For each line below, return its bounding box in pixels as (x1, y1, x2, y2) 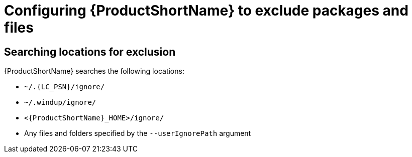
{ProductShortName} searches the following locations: (4, 67, 184, 76)
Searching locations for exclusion (4, 45, 176, 58)
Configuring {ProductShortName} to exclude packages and (4, 2, 408, 19)
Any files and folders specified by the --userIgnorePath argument (24, 129, 251, 138)
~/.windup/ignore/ (24, 98, 96, 107)
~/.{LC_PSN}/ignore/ (24, 83, 105, 91)
